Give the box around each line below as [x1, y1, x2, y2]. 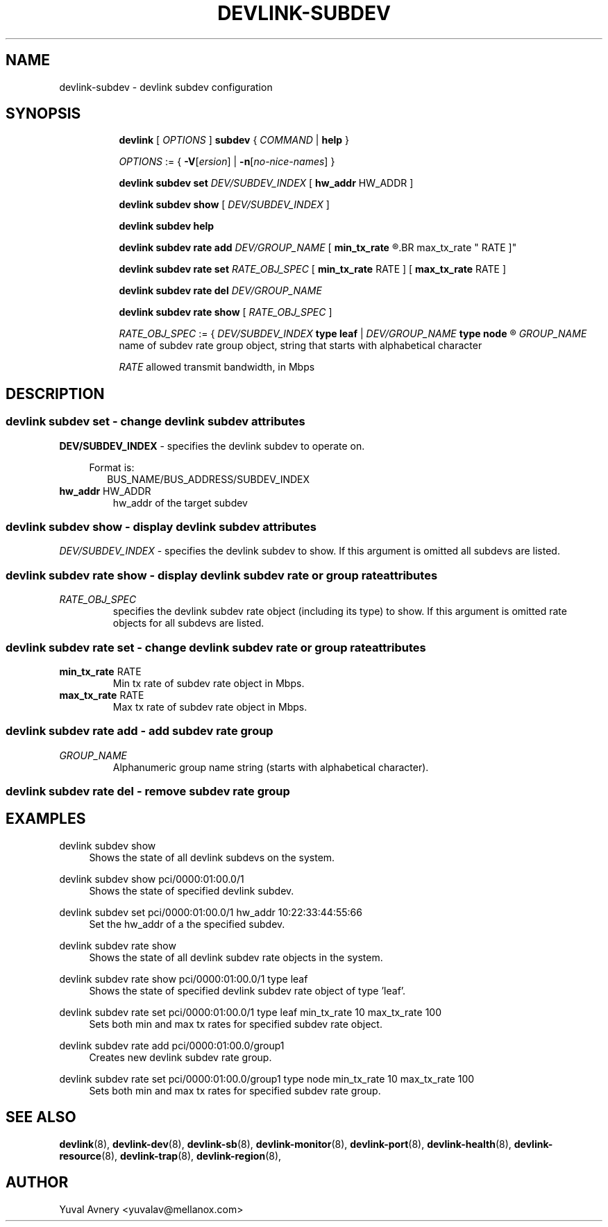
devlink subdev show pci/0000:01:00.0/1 [59, 872, 244, 885]
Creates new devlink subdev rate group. [89, 1051, 272, 1063]
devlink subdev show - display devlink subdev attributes [6, 520, 317, 534]
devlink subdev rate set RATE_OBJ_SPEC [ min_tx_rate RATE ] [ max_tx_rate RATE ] [119, 263, 507, 276]
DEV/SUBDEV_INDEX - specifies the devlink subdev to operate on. [59, 439, 365, 452]
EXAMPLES [6, 810, 86, 828]
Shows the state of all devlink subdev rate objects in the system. [89, 951, 383, 963]
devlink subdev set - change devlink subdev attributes [6, 414, 305, 429]
